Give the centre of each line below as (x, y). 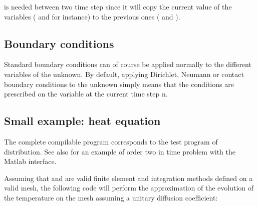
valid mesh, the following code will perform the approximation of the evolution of (129, 188)
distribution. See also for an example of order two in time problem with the (120, 151)
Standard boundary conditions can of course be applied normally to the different (128, 64)
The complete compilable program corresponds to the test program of (111, 141)
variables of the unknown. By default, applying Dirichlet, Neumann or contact (124, 74)
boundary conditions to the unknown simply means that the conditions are (119, 84)
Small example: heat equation (82, 121)
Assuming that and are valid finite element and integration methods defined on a (128, 178)
